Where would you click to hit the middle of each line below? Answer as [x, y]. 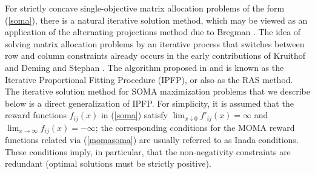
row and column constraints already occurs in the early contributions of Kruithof [155, 55]
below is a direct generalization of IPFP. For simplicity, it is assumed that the [149, 103]
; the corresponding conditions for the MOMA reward [195, 127]
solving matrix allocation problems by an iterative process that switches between [155, 43]
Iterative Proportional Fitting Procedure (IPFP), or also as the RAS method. [149, 79]
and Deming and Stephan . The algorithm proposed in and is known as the [144, 67]
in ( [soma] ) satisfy [134, 115]
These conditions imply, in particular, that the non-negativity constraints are [148, 151]
